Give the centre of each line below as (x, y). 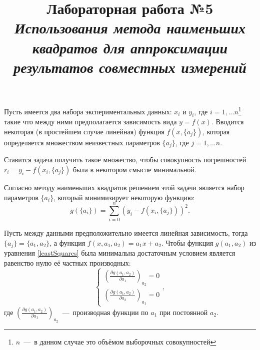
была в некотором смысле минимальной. (134, 170)
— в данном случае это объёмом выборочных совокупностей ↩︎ (120, 341)
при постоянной (184, 312)
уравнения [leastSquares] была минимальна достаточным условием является (120, 253)
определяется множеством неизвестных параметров (82, 142)
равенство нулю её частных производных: (67, 262)
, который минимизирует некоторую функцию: (124, 197)
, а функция (67, 242)
